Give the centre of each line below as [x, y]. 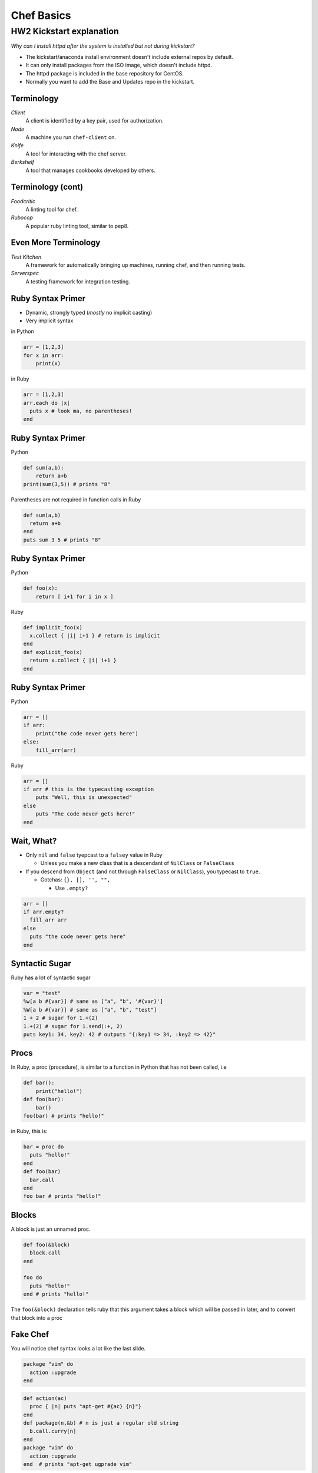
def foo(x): [41, 588]
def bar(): [39, 1083]
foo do [33, 1278]
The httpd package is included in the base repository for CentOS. [105, 73]
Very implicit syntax [49, 321]
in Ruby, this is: [29, 1131]
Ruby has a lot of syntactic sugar [51, 977]
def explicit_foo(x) [53, 652]
